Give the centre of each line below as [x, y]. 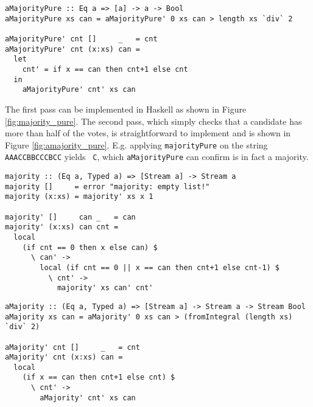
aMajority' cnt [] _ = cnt [72, 347]
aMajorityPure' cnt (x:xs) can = [72, 49]
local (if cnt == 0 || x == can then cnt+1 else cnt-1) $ [160, 267]
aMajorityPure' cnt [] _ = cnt [81, 39]
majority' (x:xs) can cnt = [62, 227]
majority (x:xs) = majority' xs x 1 [79, 197]
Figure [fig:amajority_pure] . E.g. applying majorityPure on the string [136, 144]
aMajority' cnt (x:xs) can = [64, 357]
